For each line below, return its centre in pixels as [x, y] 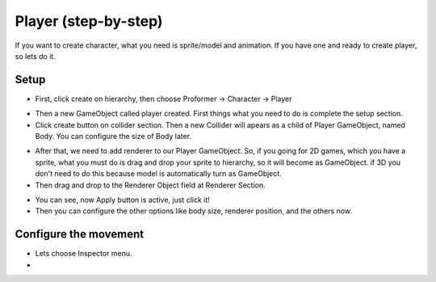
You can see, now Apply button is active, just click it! [122, 200]
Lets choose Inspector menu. [84, 254]
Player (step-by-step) [89, 21]
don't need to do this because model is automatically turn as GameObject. [158, 174]
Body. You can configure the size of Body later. [113, 137]
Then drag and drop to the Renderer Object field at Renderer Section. [150, 185]
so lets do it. [35, 56]
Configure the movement [80, 234]
